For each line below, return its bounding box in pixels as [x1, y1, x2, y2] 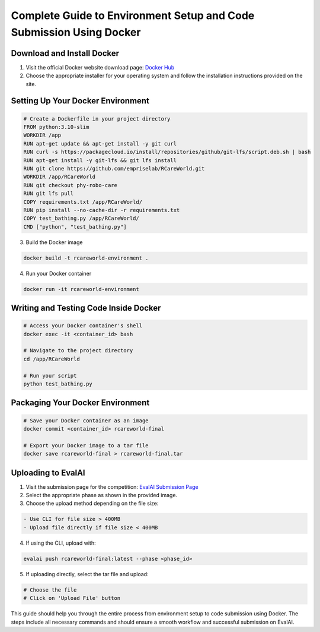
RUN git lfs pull [23, 190, 74, 197]
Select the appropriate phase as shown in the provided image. [25, 492, 178, 499]
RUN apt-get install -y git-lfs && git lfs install [23, 157, 177, 163]
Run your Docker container [25, 270, 92, 277]
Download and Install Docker [11, 48, 120, 58]
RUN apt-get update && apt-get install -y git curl [23, 140, 177, 147]
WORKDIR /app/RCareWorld [23, 173, 96, 181]
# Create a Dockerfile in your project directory [23, 115, 171, 122]
